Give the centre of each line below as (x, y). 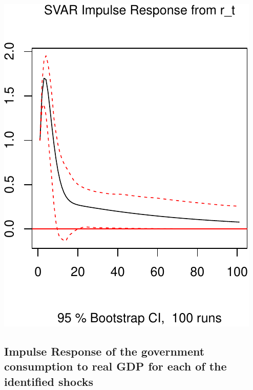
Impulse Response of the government (104, 351)
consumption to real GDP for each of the (115, 366)
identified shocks (49, 381)
